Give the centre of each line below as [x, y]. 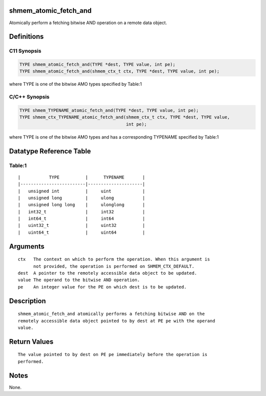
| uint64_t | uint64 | [82, 232]
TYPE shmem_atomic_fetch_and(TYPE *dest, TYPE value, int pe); [98, 65]
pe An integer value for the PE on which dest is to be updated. [102, 287]
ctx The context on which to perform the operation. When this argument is [114, 259]
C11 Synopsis [25, 51]
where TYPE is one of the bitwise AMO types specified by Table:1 [76, 84]
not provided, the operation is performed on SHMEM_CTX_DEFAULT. [114, 266]
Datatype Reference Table [50, 151]
